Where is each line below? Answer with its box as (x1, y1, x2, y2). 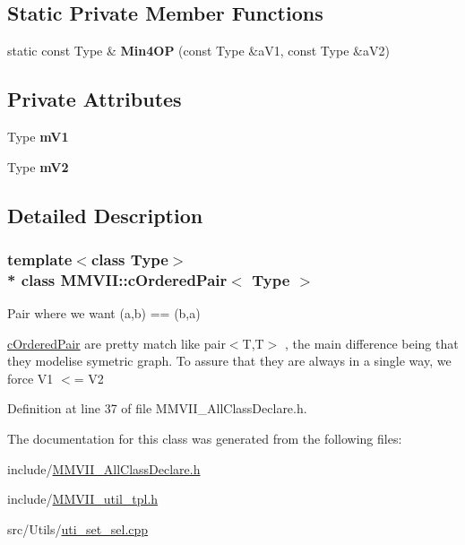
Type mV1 (7, 127, 69, 145)
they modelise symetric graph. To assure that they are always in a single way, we (7, 351, 452, 370)
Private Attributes (7, 85, 182, 113)
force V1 (7, 368, 54, 387)
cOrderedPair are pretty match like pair (7, 333, 226, 352)
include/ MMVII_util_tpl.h (7, 489, 159, 508)
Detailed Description (7, 201, 203, 229)
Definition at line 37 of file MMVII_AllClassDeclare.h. (7, 399, 307, 418)
